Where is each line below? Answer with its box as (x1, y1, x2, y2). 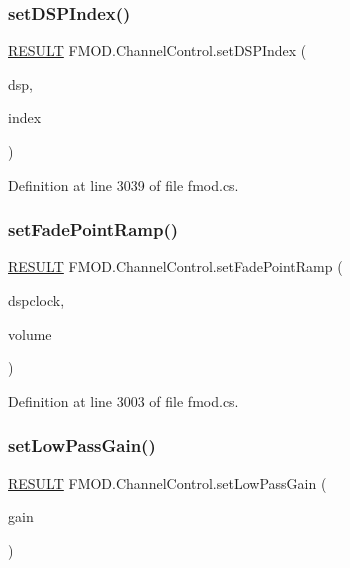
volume (8, 323, 52, 344)
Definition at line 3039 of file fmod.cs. (8, 174, 239, 195)
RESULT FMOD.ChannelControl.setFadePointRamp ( (8, 256, 343, 277)
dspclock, (8, 290, 65, 310)
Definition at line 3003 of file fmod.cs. (8, 390, 239, 411)
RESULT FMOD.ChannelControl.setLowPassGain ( (8, 472, 327, 493)
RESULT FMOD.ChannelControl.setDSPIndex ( (8, 40, 307, 61)
